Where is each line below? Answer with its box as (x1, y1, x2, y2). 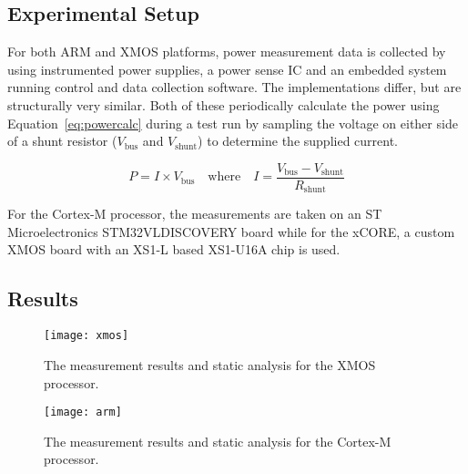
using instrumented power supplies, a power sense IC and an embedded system (7, 59, 447, 78)
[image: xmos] (44, 329, 129, 343)
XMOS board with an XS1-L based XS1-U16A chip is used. (7, 240, 341, 259)
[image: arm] (44, 406, 122, 419)
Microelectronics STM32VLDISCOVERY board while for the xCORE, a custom (7, 222, 455, 241)
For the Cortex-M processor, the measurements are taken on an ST (7, 204, 382, 223)
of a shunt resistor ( (7, 131, 117, 150)
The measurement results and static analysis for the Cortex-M (44, 431, 392, 450)
